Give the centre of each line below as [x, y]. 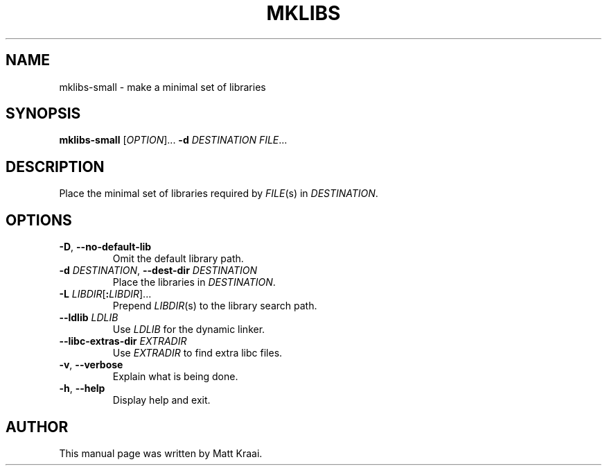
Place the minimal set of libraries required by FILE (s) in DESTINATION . [219, 194]
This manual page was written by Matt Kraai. [161, 453]
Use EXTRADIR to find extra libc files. [197, 353]
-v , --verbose [91, 365]
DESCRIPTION [55, 166]
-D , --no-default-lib [105, 247]
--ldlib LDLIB [89, 318]
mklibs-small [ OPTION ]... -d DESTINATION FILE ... [173, 140]
